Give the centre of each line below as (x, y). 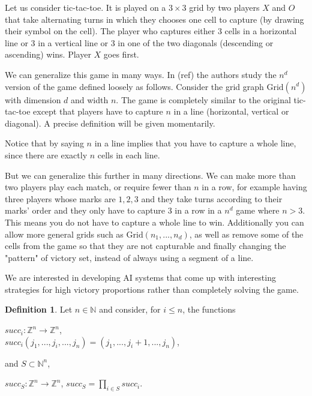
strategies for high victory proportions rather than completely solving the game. (152, 289)
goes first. (121, 54)
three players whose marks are (60, 198)
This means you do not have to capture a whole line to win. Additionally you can (154, 222)
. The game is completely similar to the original (203, 99)
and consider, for (130, 309)
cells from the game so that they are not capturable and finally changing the (145, 246)
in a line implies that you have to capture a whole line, (195, 143)
